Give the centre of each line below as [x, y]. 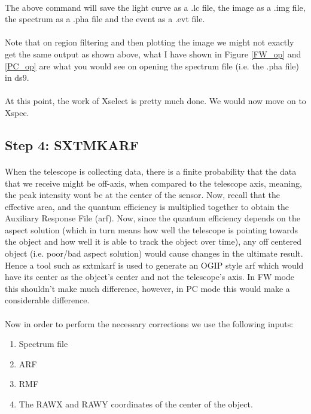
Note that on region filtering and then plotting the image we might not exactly [150, 42]
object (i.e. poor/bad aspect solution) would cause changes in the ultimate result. [154, 253]
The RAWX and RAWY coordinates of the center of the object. [136, 404]
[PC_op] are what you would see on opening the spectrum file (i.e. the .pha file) [152, 66]
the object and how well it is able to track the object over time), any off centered [153, 241]
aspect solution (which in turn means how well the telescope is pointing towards [152, 229]
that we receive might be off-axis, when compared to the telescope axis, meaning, [153, 183]
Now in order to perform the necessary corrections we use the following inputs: [149, 323]
